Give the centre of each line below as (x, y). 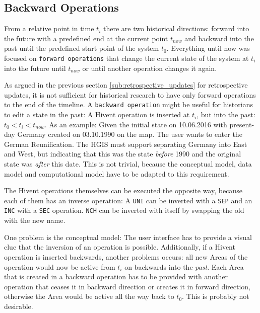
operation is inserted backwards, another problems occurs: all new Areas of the (126, 256)
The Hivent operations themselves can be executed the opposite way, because (123, 190)
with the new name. (35, 220)
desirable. (19, 306)
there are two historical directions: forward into (176, 28)
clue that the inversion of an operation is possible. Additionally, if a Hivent (120, 247)
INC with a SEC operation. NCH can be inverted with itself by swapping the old (124, 210)
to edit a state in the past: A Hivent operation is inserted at (97, 114)
